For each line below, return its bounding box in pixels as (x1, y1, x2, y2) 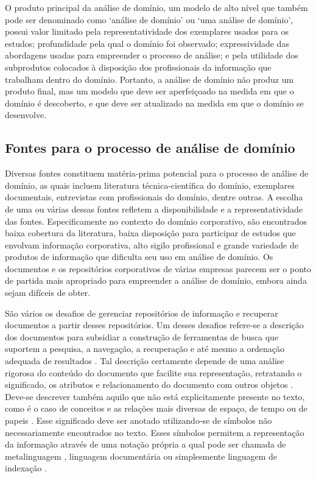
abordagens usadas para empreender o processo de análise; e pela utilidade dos (5, 49, 298, 62)
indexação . (5, 462, 47, 474)
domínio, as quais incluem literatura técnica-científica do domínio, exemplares (5, 178, 295, 191)
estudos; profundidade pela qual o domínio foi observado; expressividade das (5, 37, 289, 49)
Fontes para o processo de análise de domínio (5, 138, 295, 157)
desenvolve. (5, 108, 47, 121)
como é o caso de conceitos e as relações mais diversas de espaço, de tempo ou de (5, 402, 307, 415)
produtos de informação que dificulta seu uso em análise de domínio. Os (5, 250, 273, 263)
